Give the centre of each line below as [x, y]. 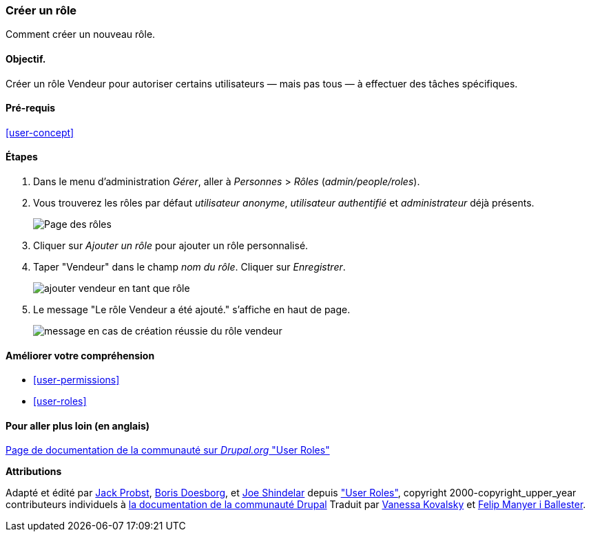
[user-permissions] [76, 380]
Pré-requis [31, 108]
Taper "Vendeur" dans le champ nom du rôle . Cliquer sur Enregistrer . [189, 267]
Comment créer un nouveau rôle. [81, 34]
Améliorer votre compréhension [80, 355]
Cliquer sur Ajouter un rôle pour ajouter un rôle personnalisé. [171, 246]
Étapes [22, 157]
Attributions [34, 472]
